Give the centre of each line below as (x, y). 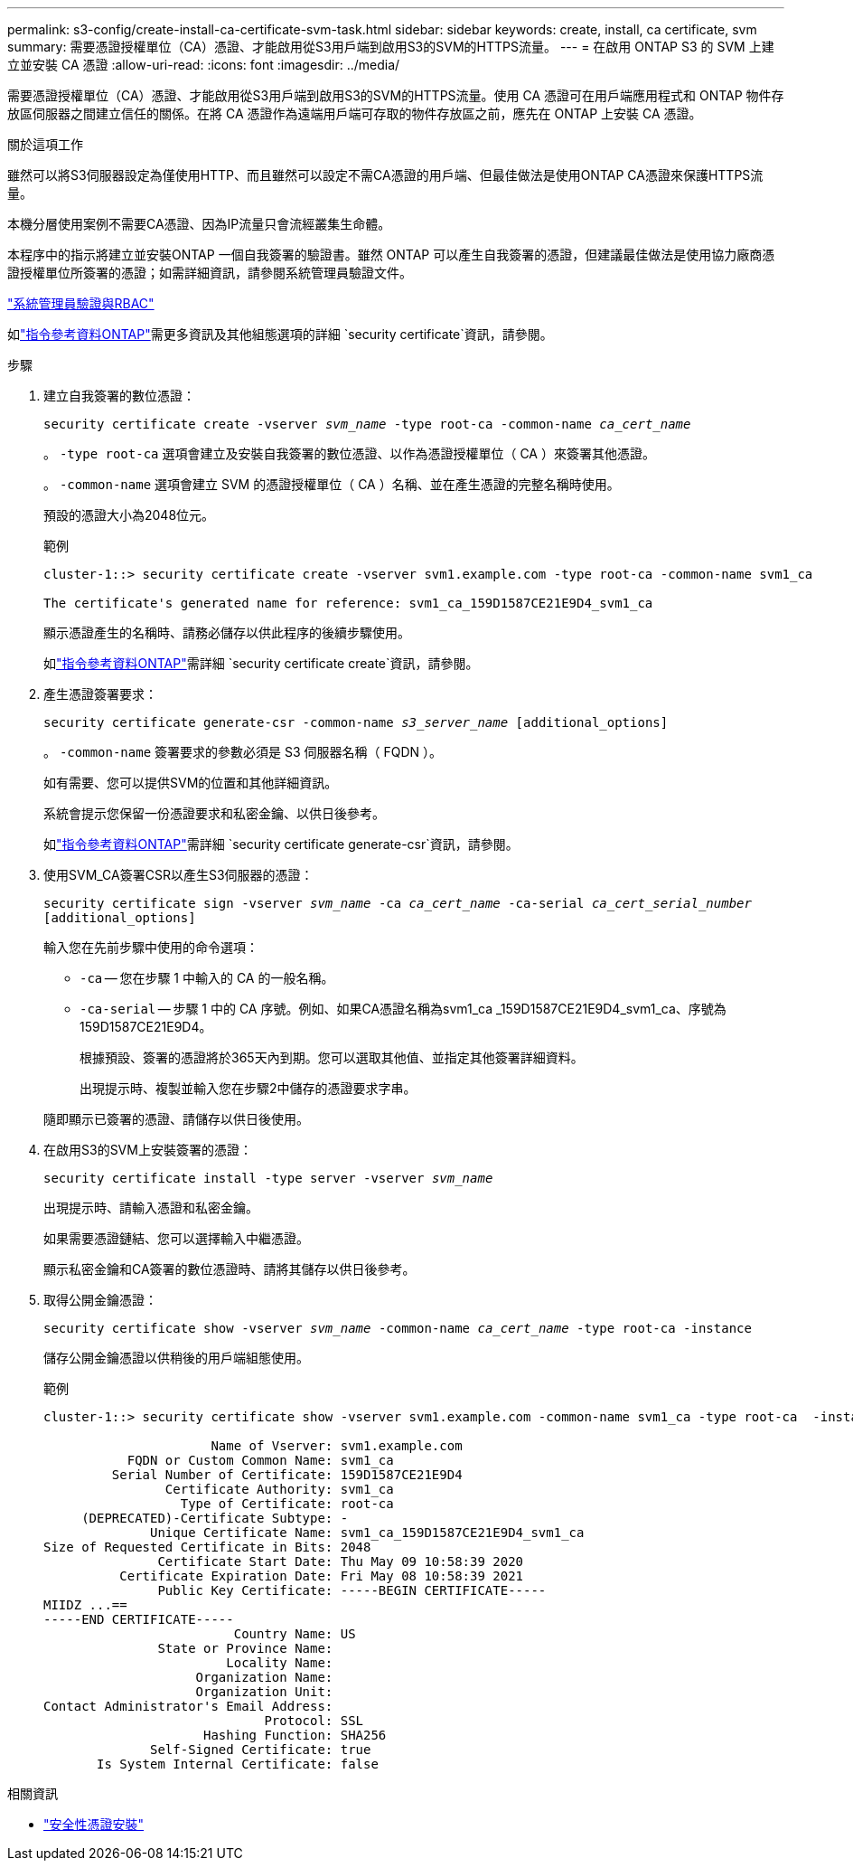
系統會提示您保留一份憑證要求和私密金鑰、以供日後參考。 (214, 813)
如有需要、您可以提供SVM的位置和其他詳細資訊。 (191, 783)
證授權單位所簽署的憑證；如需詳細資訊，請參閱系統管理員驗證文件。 (210, 273)
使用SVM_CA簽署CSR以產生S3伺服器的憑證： (178, 875)
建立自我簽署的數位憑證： (119, 396)
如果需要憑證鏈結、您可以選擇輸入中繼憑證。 (176, 1238)
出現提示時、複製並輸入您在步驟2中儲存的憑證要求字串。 (248, 1088)
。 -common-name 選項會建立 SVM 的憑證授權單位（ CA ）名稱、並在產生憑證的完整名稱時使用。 (332, 484)
